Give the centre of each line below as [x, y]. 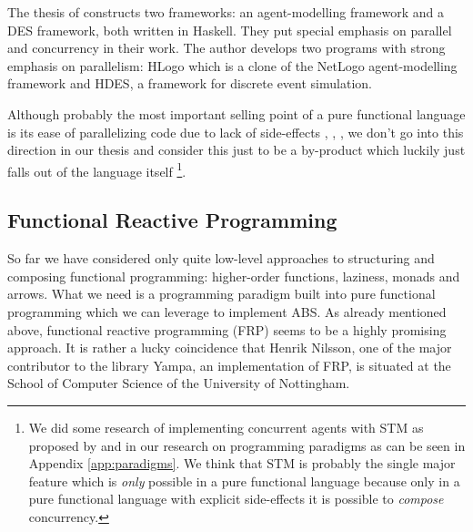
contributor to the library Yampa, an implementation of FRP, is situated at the [229, 365]
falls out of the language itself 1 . [97, 169]
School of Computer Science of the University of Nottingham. [179, 383]
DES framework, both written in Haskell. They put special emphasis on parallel [230, 30]
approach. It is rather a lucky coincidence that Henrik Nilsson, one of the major [230, 348]
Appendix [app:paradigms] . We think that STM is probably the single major [242, 463]
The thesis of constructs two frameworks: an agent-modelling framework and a [226, 12]
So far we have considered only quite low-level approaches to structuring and [221, 258]
